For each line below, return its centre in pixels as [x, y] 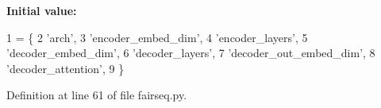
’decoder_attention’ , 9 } [65, 68]
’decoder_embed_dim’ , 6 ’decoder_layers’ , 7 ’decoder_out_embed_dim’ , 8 [191, 53]
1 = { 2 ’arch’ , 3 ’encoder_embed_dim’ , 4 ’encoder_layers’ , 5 [157, 37]
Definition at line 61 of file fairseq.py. [97, 95]
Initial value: [42, 10]
